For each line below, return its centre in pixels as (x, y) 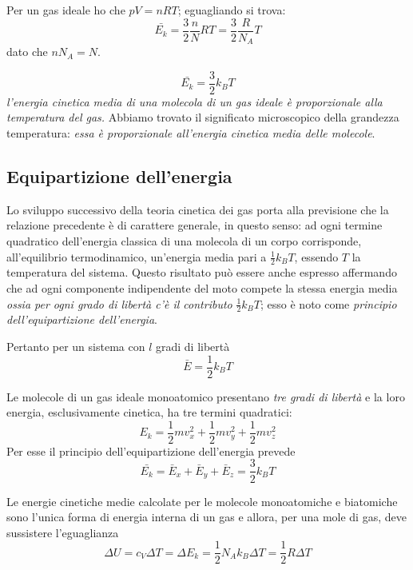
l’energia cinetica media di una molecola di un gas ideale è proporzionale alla (195, 101)
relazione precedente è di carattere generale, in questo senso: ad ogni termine (195, 225)
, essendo (316, 256)
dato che (27, 52)
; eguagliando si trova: (232, 10)
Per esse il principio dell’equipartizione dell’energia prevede (151, 450)
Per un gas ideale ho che (66, 10)
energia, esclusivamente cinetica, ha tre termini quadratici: (149, 412)
